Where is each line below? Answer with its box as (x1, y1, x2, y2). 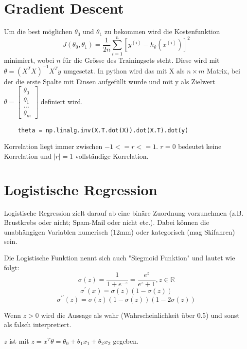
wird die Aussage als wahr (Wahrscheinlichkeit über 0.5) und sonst (41, 310, 240, 320)
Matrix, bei (207, 65, 240, 75)
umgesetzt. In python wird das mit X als (63, 65, 185, 75)
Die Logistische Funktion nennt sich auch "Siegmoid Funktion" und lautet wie (4, 253, 235, 263)
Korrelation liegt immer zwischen (4, 141, 103, 151)
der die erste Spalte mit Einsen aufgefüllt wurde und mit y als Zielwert (4, 76, 215, 86)
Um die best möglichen (4, 26, 72, 37)
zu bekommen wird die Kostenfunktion (105, 26, 220, 37)
